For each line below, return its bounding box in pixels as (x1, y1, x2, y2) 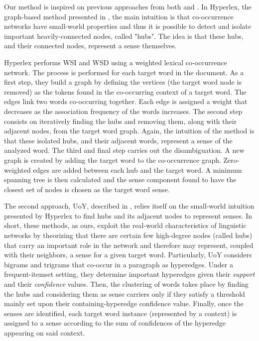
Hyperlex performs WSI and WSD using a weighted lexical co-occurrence (4, 57, 227, 67)
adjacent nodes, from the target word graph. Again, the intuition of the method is (4, 125, 255, 136)
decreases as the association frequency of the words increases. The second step (4, 106, 243, 116)
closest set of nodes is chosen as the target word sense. (4, 184, 170, 194)
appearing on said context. (4, 328, 85, 338)
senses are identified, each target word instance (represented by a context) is (4, 308, 237, 318)
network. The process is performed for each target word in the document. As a (4, 67, 244, 77)
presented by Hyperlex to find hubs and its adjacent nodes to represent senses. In (4, 210, 253, 221)
